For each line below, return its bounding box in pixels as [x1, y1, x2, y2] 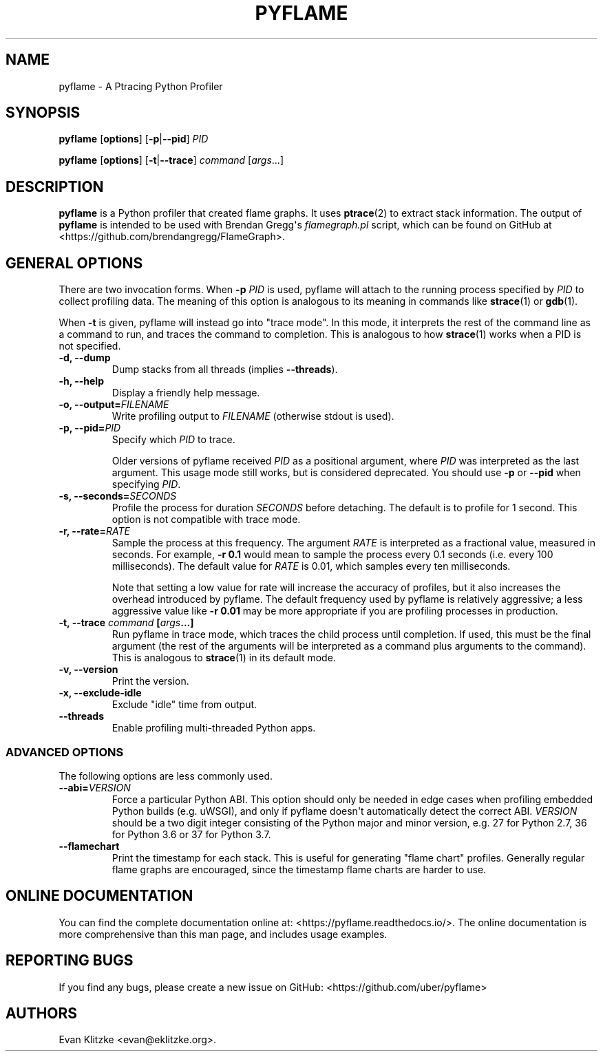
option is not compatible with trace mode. [112, 513, 301, 526]
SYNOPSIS [6, 104, 81, 122]
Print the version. [112, 675, 189, 687]
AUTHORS [6, 1004, 78, 1022]
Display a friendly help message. [112, 387, 260, 399]
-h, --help [59, 375, 104, 387]
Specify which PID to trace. [112, 434, 235, 446]
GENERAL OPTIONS [6, 254, 143, 272]
